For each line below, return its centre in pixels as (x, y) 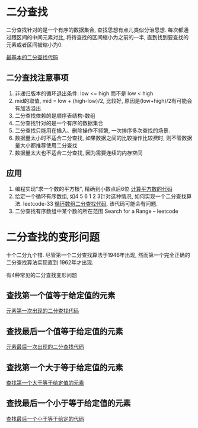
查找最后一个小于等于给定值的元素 (68, 403)
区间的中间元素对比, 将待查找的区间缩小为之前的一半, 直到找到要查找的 (102, 37)
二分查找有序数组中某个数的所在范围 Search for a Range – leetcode (97, 211)
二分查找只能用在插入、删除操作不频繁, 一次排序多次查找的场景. (92, 130)
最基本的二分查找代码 (32, 57)
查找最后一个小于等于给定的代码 (45, 418)
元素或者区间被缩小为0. (35, 45)
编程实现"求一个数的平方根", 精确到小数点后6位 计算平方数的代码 (94, 188)
